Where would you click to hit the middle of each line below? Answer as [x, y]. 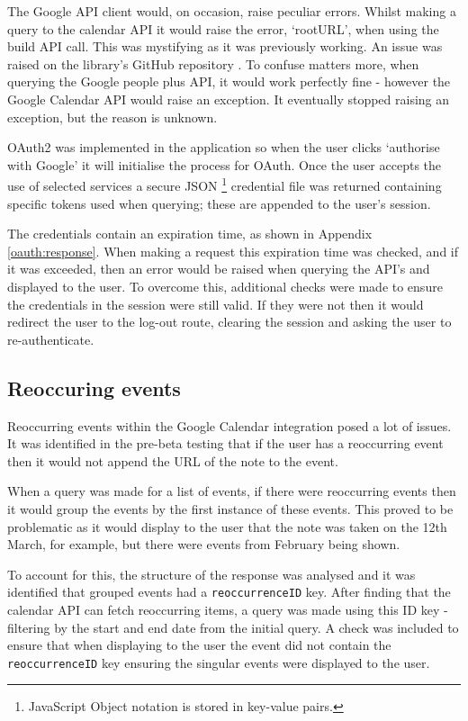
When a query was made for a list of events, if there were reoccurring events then [232, 491]
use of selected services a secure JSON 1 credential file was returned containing [225, 184]
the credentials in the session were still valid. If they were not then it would [216, 304]
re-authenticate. [51, 339]
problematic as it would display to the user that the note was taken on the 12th [227, 526]
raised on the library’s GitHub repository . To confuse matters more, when [213, 63]
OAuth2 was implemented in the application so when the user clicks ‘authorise [224, 147]
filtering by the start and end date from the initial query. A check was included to [233, 627]
